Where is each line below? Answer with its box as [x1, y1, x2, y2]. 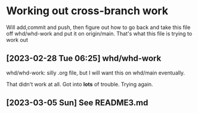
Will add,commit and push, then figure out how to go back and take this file [6, 24, 191, 31]
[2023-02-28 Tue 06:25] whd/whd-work [6, 53, 162, 63]
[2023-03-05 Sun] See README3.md [6, 98, 148, 108]
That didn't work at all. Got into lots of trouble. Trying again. [6, 80, 153, 88]
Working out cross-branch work [6, 4, 169, 18]
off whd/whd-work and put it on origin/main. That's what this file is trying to [6, 30, 193, 37]
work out [6, 36, 28, 43]
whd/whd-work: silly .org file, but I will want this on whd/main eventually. [6, 69, 185, 76]
